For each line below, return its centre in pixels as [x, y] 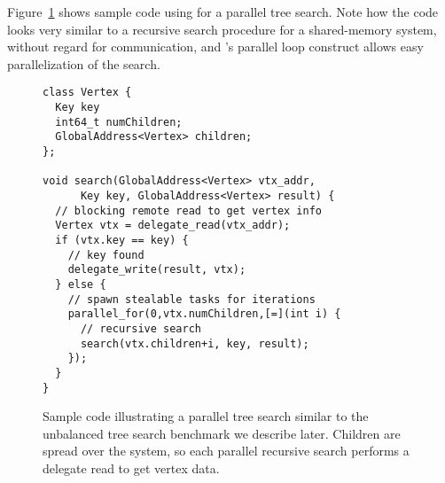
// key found [106, 255]
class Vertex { [87, 93]
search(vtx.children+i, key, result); [195, 343]
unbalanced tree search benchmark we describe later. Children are [222, 433]
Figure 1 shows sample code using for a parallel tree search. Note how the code [223, 12]
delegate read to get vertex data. [131, 467]
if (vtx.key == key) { [122, 240]
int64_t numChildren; [119, 122]
